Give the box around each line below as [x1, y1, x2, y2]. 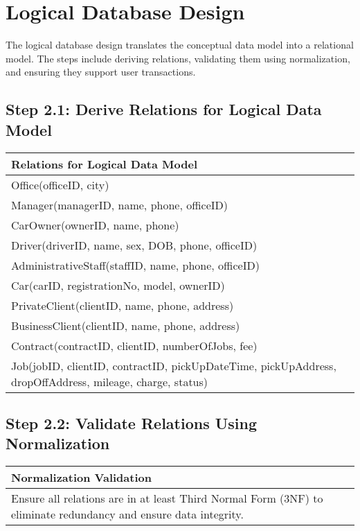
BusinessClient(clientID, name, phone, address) [11, 317, 240, 333]
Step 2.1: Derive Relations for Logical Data [6, 98, 322, 120]
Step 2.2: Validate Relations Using [6, 412, 258, 433]
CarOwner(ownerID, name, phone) [11, 216, 179, 233]
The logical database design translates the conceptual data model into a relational [6, 37, 354, 52]
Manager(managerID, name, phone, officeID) [11, 196, 228, 213]
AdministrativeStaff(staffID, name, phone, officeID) [11, 256, 260, 273]
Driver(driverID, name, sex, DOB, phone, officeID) [11, 236, 258, 253]
